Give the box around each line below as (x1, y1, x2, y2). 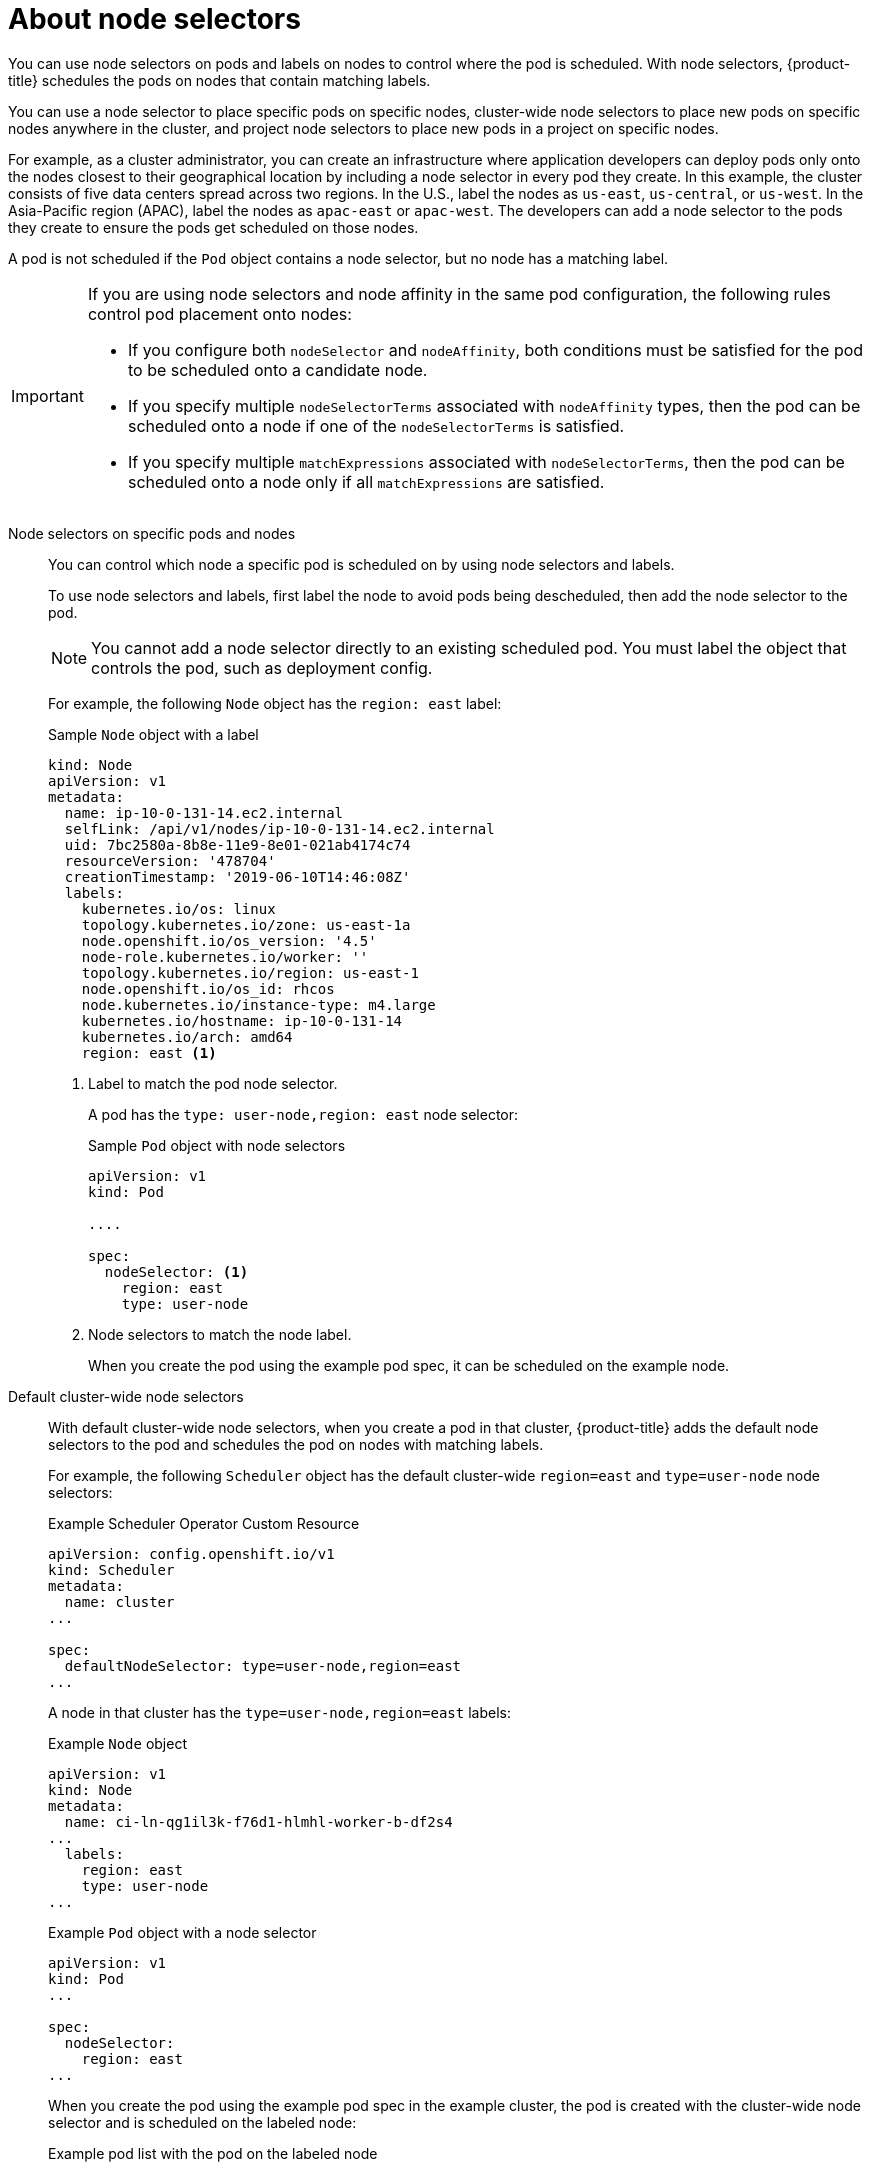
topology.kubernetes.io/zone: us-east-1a (81, 916, 411, 933)
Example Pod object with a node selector (48, 1923, 317, 1941)
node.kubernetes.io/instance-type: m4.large (81, 996, 436, 1013)
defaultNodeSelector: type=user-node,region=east (64, 1657, 462, 1674)
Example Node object (48, 1734, 188, 1752)
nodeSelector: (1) (104, 1263, 249, 1280)
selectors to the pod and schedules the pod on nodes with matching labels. (48, 1435, 544, 1453)
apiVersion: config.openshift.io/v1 (48, 1545, 335, 1562)
